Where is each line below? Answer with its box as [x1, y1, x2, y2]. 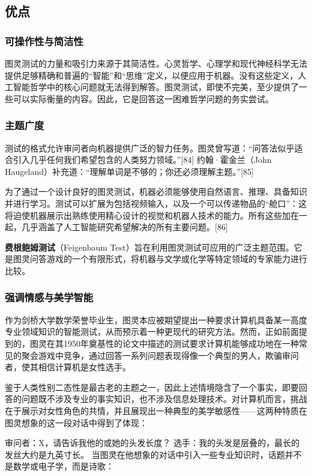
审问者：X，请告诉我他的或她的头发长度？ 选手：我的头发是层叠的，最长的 [5, 436, 300, 449]
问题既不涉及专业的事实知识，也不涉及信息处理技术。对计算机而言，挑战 [21, 392, 307, 405]
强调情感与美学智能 [5, 290, 94, 305]
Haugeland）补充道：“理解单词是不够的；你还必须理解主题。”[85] [5, 165, 254, 177]
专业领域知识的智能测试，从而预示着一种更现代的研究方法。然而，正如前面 [5, 325, 299, 338]
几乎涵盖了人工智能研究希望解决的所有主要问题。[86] [21, 221, 228, 233]
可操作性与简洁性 [5, 33, 83, 48]
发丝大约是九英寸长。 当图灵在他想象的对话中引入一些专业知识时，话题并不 [5, 448, 302, 460]
